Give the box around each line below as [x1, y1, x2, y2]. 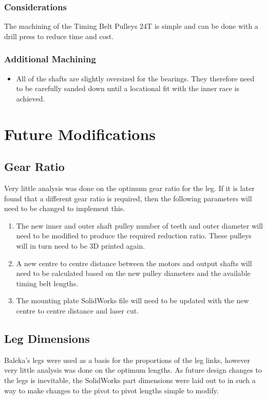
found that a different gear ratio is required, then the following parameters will [4, 193, 252, 203]
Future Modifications [4, 123, 156, 144]
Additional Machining [4, 53, 96, 65]
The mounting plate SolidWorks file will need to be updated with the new [16, 295, 249, 306]
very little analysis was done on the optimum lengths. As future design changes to [4, 365, 262, 375]
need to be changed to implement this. [4, 203, 125, 214]
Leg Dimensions [4, 330, 90, 346]
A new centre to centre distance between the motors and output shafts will [16, 257, 252, 268]
